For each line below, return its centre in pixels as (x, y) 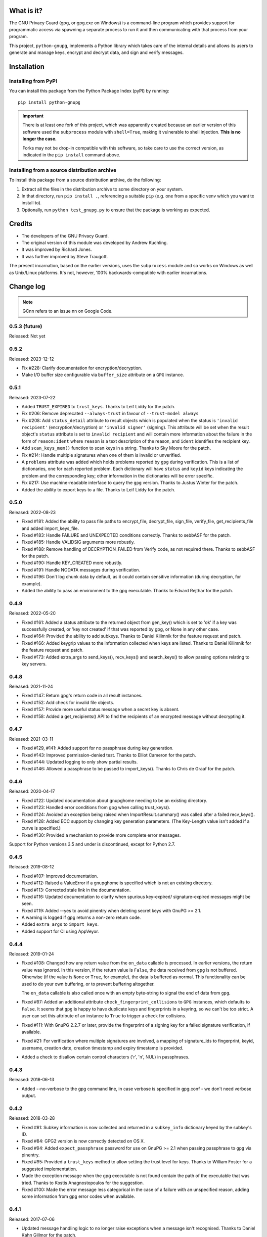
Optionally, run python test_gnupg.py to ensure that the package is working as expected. (116, 210)
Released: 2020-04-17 (32, 791)
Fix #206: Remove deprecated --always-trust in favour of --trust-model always (110, 414)
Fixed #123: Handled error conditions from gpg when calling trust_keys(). (96, 808)
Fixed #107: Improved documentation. (60, 876)
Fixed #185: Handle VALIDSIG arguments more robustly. (78, 542)
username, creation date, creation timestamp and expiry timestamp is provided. (102, 1048)
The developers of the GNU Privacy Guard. (65, 236)
